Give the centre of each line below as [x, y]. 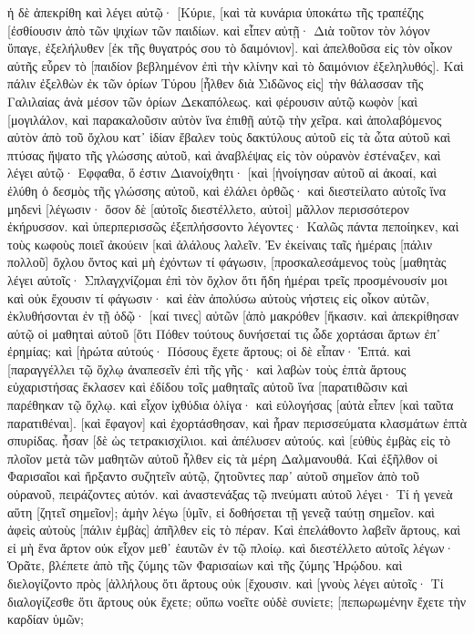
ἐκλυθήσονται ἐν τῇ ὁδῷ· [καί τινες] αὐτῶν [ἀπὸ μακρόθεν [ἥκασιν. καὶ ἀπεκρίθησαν [233, 316]
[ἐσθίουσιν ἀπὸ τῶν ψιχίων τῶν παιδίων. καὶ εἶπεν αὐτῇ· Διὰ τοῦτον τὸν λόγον [219, 30]
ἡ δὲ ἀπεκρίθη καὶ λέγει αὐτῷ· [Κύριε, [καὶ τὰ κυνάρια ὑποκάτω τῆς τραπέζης [216, 12]
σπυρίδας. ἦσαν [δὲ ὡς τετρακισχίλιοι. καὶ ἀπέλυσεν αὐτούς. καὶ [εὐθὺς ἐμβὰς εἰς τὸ [229, 440]
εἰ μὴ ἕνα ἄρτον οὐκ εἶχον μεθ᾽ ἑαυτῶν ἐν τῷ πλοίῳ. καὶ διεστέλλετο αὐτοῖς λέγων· [231, 547]
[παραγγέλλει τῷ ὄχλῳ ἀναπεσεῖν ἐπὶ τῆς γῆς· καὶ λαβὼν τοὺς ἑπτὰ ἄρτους [207, 368]
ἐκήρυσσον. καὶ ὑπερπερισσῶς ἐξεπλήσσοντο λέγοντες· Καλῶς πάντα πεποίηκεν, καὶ [233, 226]
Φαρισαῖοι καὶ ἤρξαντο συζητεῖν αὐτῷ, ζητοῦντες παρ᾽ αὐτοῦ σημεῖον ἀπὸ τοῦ [213, 476]
